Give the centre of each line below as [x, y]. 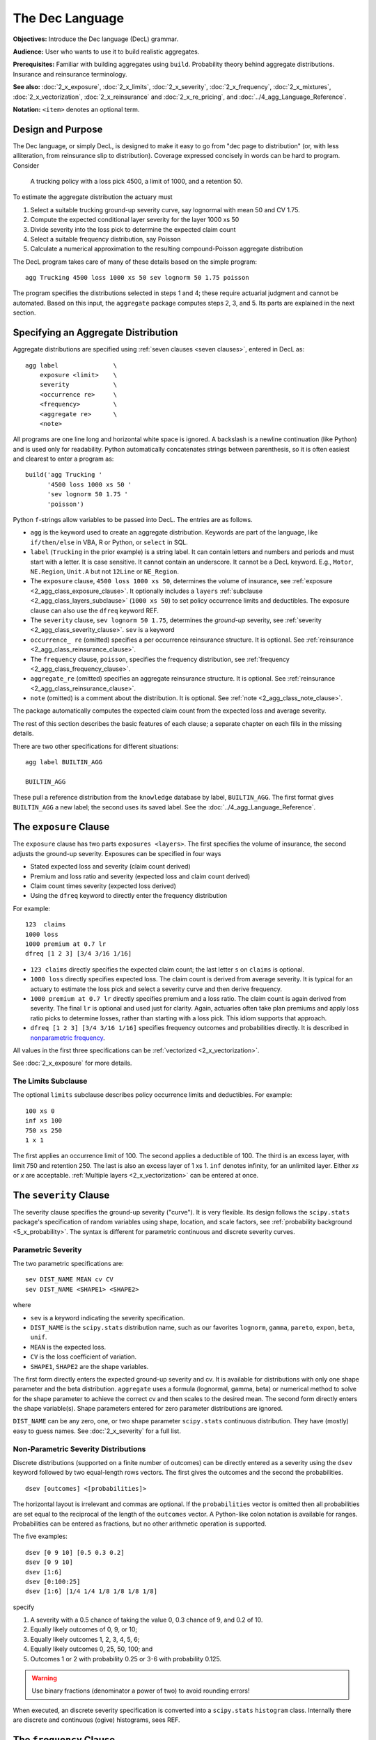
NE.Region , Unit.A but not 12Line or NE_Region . [104, 571]
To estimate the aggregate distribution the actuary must [93, 197]
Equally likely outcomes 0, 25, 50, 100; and [92, 1649]
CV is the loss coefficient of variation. [84, 1357]
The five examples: [40, 1536]
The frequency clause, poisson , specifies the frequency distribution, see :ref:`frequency [160, 659]
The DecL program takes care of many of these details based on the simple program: [135, 262]
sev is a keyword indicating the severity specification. [108, 1318]
